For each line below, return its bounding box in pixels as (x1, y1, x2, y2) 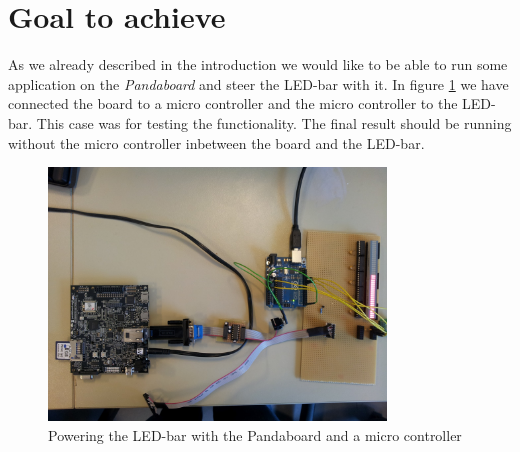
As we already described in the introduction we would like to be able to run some (8, 54, 508, 75)
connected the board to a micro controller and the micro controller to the (8, 93, 458, 114)
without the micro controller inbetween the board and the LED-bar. (8, 132, 425, 153)
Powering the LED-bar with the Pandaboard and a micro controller (48, 425, 462, 446)
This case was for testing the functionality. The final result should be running (36, 112, 512, 133)
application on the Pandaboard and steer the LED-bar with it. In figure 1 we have (8, 73, 509, 94)
